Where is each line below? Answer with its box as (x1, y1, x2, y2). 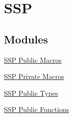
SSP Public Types (4, 87, 58, 98)
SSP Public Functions (4, 104, 69, 115)
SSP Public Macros (4, 54, 62, 65)
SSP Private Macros (4, 71, 64, 81)
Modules (4, 31, 48, 46)
